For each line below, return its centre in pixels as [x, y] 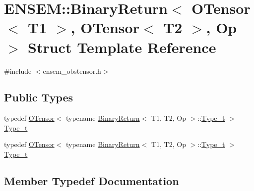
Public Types [39, 97]
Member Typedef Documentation [92, 181]
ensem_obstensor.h [72, 71]
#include [18, 71]
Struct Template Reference [122, 47]
